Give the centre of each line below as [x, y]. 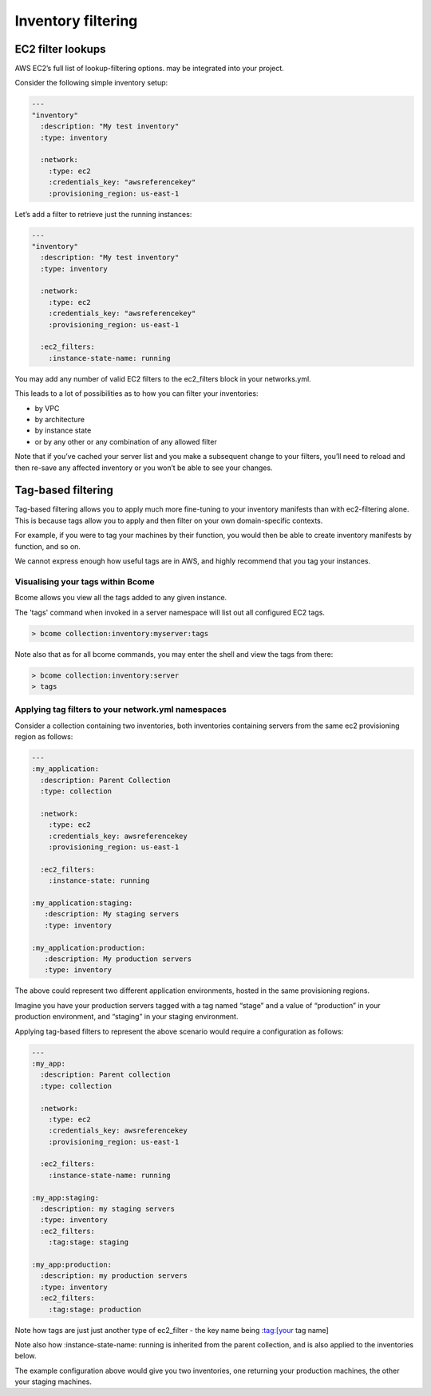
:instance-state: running [99, 881]
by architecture [60, 419]
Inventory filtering [76, 21]
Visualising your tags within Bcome [85, 581]
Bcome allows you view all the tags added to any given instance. [121, 598]
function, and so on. [48, 546]
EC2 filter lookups [60, 49]
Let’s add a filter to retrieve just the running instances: [103, 214]
